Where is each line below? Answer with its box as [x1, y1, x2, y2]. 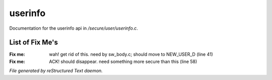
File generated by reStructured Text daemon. [9, 68, 103, 74]
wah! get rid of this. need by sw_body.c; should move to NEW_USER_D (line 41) [49, 51, 214, 57]
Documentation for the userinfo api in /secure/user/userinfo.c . [9, 25, 138, 31]
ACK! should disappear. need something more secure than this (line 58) [49, 58, 197, 64]
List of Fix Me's [9, 38, 58, 47]
